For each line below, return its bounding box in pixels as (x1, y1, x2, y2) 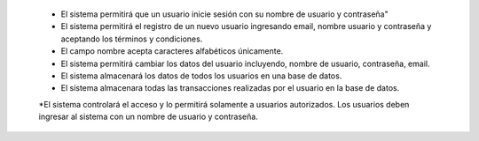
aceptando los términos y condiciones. (60, 33, 203, 44)
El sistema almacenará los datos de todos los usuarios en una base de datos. (60, 70, 342, 81)
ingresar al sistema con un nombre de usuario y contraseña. (38, 111, 259, 122)
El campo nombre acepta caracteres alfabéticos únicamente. (60, 46, 284, 56)
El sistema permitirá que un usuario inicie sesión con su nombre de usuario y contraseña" (60, 9, 389, 19)
